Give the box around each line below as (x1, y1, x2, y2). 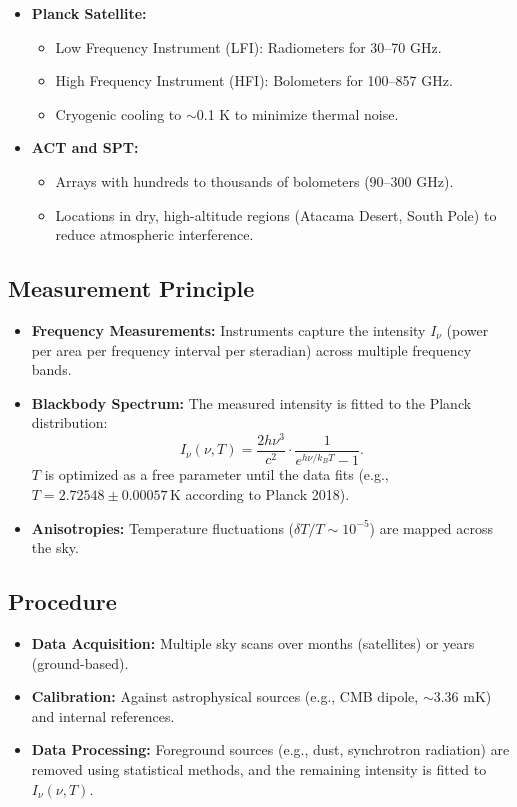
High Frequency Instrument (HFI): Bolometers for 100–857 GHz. (55, 70, 453, 91)
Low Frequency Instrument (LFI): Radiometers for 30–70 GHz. (55, 36, 442, 57)
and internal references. (31, 705, 175, 726)
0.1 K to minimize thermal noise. (196, 103, 399, 124)
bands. (31, 359, 72, 380)
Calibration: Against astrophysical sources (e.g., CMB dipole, (31, 686, 419, 707)
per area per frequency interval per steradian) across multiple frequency (31, 339, 472, 360)
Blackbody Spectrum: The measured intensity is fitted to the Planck (31, 392, 472, 413)
